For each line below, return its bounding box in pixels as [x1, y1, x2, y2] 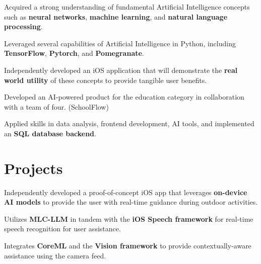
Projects [4, 157, 63, 178]
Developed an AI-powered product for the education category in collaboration [4, 92, 244, 102]
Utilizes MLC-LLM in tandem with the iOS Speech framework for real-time [4, 213, 253, 224]
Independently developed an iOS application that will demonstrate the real [4, 64, 238, 75]
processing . [4, 21, 43, 32]
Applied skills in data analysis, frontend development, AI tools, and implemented [4, 118, 254, 129]
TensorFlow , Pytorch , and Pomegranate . [4, 48, 144, 58]
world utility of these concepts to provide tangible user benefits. [4, 74, 207, 85]
